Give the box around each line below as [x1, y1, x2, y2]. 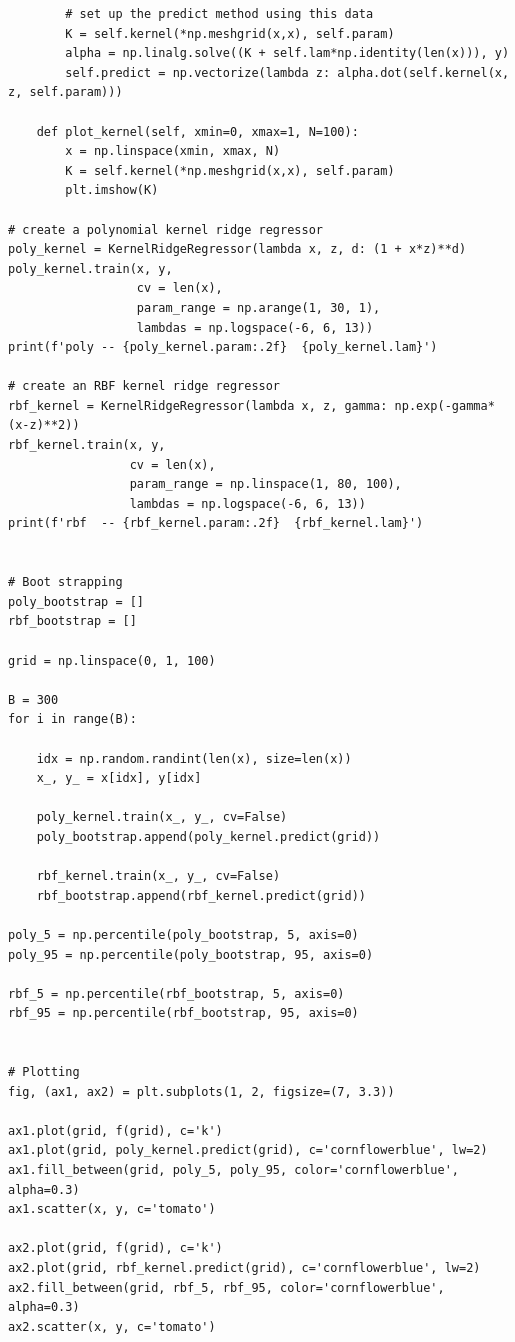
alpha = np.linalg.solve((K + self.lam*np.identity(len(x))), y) [65, 46, 510, 61]
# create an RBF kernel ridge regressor [8, 379, 281, 394]
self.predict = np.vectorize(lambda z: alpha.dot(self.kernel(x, [65, 65, 510, 80]
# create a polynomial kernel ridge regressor [8, 222, 323, 237]
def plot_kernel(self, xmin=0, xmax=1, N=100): [36, 124, 359, 139]
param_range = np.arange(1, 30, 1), [136, 300, 381, 315]
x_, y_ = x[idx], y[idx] [36, 771, 202, 786]
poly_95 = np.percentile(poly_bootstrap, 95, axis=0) [8, 947, 374, 962]
